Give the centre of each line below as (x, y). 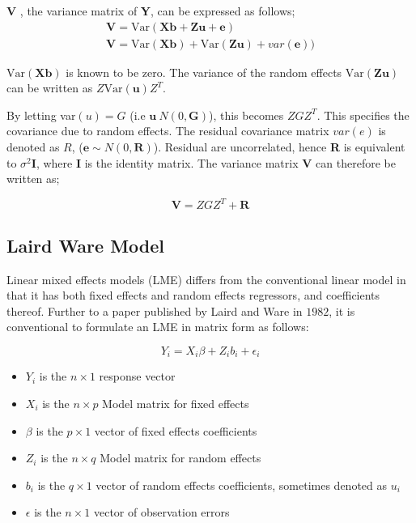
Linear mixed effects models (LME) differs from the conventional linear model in (206, 279)
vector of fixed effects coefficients (176, 430)
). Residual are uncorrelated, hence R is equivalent (279, 147)
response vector (137, 376)
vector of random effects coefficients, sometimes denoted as (242, 485)
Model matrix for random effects (180, 458)
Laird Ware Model (86, 245)
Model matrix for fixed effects (176, 403)
